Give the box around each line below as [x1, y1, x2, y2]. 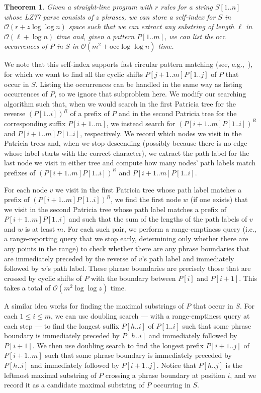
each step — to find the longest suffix [4, 320, 119, 331]
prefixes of [4, 167, 36, 177]
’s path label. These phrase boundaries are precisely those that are [46, 263, 251, 273]
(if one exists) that [190, 194, 248, 205]
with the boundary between [91, 272, 176, 283]
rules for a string [160, 2, 213, 12]
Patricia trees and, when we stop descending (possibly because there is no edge [4, 138, 247, 148]
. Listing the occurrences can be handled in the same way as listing [35, 78, 242, 89]
